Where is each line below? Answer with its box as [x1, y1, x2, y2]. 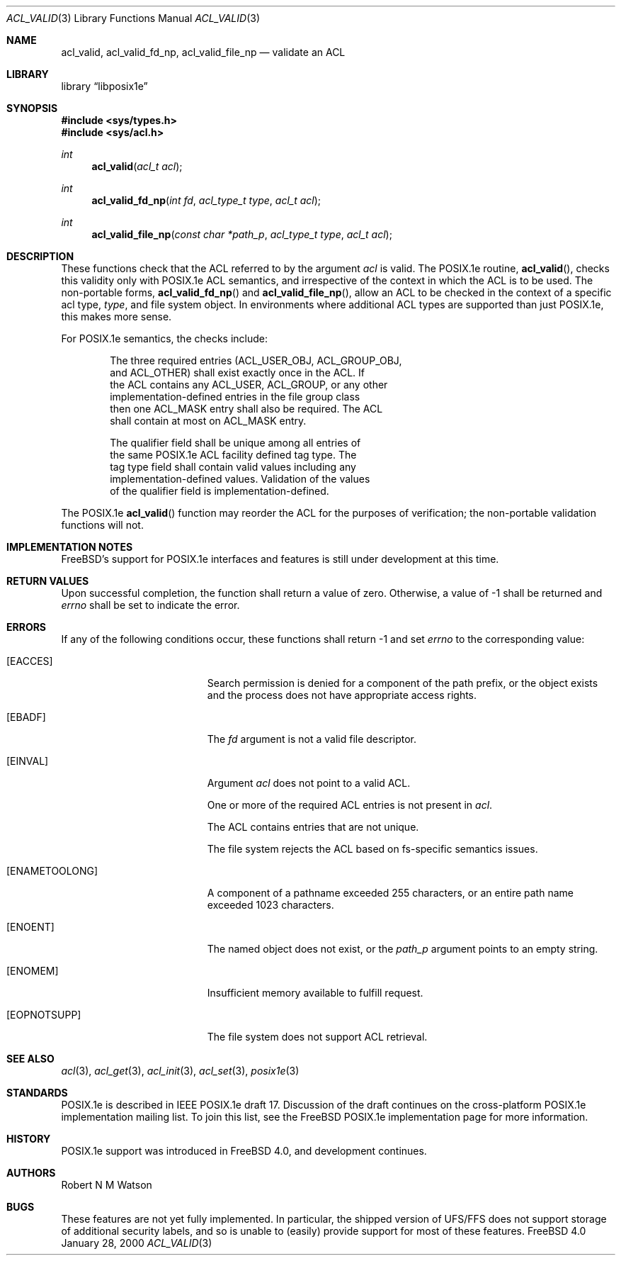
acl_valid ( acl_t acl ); [91, 160, 183, 172]
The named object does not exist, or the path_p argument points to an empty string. [207, 943, 598, 955]
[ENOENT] [6, 921, 55, 933]
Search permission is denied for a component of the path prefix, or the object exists [207, 677, 598, 689]
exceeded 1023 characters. [207, 899, 334, 911]
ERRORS [6, 621, 47, 633]
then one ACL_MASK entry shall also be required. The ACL [110, 403, 383, 415]
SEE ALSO [6, 1053, 55, 1065]
